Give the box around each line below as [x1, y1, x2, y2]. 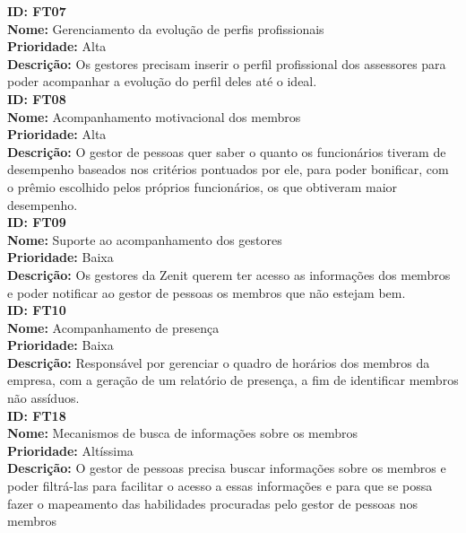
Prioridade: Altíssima [7, 441, 134, 459]
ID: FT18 [7, 406, 66, 424]
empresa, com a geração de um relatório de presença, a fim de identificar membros [7, 371, 459, 389]
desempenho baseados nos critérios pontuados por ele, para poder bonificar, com [7, 160, 449, 179]
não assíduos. [7, 389, 80, 407]
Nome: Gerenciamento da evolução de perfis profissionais [7, 19, 324, 38]
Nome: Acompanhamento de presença [7, 318, 220, 336]
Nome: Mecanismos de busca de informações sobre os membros [7, 424, 358, 442]
